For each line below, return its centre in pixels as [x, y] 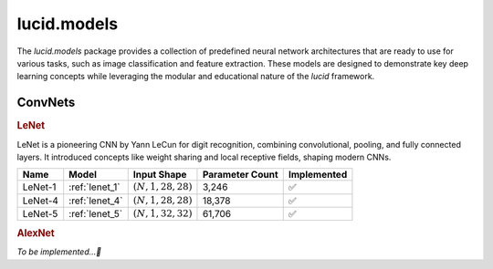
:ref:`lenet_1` [94, 187]
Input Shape [160, 175]
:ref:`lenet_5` [96, 214]
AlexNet [36, 233]
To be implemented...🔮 [59, 252]
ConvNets [46, 103]
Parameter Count [240, 175]
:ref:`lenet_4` [96, 201]
